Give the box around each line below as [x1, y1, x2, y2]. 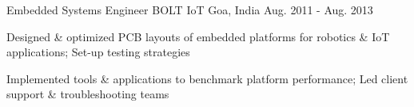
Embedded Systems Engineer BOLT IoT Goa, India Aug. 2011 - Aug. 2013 [6, 2, 373, 17]
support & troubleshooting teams [6, 86, 169, 102]
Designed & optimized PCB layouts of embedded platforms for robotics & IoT [6, 28, 390, 44]
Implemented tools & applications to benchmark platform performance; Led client [6, 70, 408, 86]
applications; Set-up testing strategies [6, 44, 190, 60]
